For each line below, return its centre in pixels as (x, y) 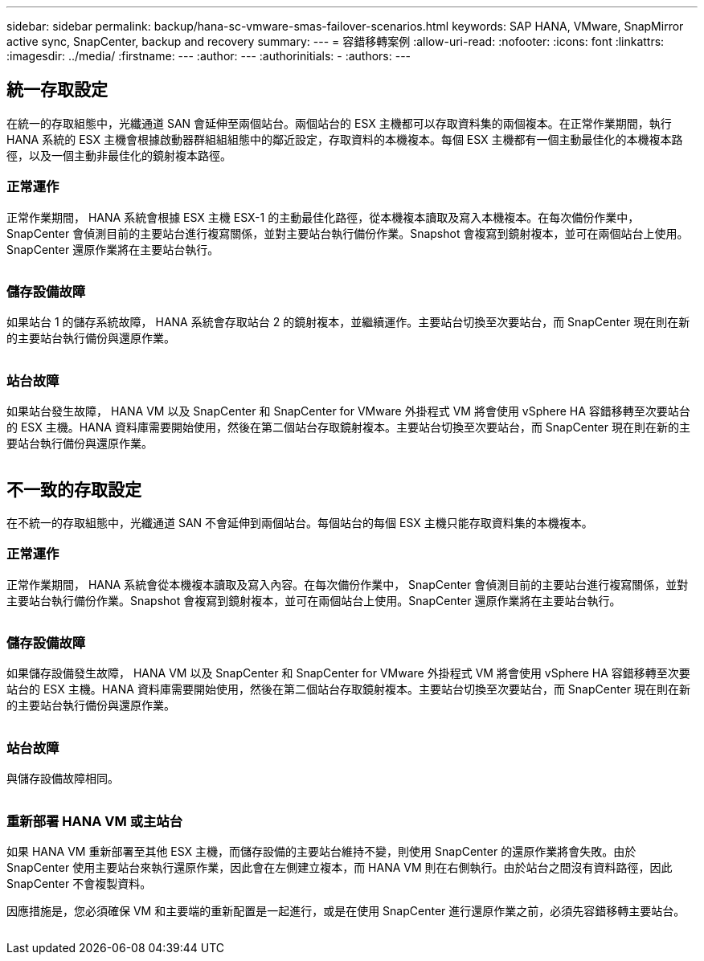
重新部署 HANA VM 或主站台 (95, 821)
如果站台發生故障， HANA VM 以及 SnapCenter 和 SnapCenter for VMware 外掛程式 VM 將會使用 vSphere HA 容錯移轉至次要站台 (348, 411)
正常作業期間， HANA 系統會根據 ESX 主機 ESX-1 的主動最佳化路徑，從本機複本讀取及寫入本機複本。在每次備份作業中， (323, 217)
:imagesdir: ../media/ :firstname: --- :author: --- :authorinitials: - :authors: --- (209, 56)
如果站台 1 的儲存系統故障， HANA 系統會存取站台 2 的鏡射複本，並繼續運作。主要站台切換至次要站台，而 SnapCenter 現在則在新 (348, 322)
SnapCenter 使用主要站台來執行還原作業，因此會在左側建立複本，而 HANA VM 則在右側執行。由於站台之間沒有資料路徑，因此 (340, 867)
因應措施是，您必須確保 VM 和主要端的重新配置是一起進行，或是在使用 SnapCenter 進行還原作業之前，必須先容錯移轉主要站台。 (346, 910)
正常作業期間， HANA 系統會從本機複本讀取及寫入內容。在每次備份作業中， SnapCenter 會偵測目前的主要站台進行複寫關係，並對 (348, 584)
